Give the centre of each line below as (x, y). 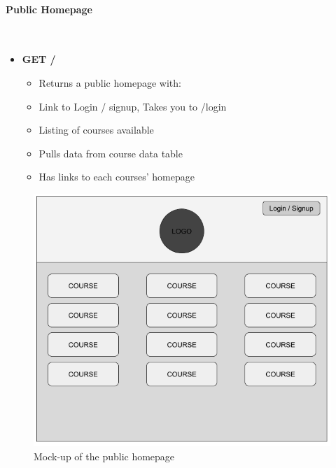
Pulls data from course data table (111, 153)
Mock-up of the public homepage (104, 456)
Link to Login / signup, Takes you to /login (133, 106)
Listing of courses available (96, 130)
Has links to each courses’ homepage (117, 177)
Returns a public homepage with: (110, 82)
